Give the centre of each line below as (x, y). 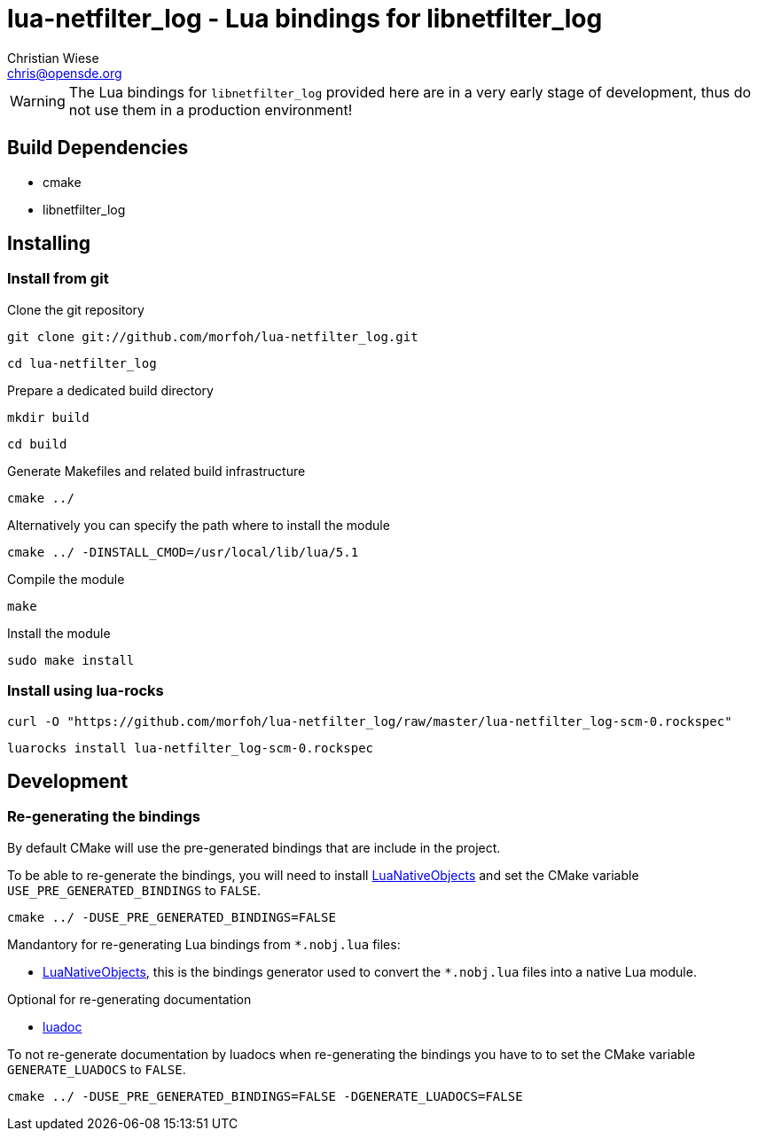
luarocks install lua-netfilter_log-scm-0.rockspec (191, 748)
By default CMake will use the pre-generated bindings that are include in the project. (254, 847)
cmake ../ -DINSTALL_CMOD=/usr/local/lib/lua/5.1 (183, 552)
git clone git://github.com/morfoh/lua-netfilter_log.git (213, 336)
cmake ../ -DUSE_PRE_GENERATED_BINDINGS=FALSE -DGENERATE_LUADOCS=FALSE (265, 1096)
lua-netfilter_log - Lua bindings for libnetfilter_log (305, 19)
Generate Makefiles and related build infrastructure (156, 471)
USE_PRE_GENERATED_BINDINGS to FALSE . (134, 890)
